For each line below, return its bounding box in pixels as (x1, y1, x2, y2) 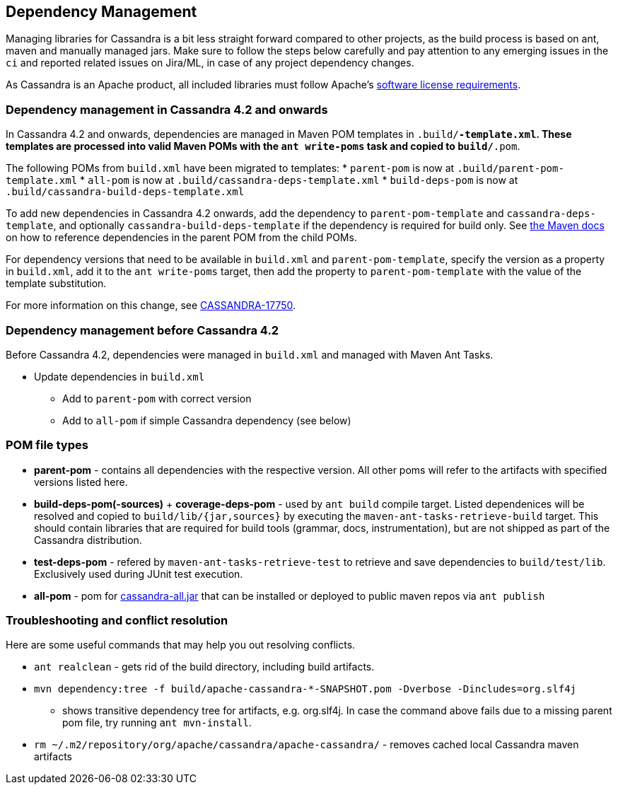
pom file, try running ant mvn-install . (62, 716, 252, 729)
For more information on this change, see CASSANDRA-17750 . (6, 299, 296, 312)
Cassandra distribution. (34, 533, 142, 546)
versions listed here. (34, 475, 128, 488)
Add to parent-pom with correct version (62, 392, 252, 405)
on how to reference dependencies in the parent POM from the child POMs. (6, 231, 357, 244)
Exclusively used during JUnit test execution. (34, 567, 243, 580)
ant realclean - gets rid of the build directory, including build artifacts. (34, 661, 375, 673)
